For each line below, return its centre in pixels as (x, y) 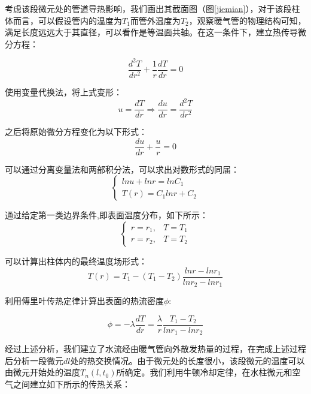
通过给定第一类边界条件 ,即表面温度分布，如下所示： (106, 215)
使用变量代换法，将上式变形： (63, 91)
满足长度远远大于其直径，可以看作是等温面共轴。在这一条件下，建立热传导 (151, 32)
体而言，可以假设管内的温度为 (63, 20)
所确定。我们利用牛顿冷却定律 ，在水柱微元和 (204, 372)
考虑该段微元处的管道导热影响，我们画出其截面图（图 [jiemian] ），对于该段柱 (153, 8)
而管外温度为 (155, 20)
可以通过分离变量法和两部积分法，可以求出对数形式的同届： (122, 169)
